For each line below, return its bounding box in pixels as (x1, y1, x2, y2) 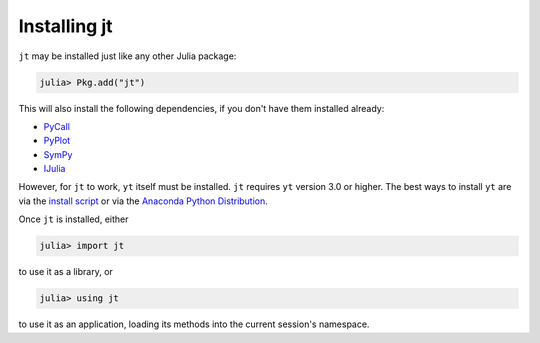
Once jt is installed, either (18, 213, 129, 225)
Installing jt (18, 15, 113, 37)
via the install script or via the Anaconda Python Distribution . (18, 195, 269, 207)
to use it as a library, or (18, 266, 114, 278)
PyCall (43, 120, 70, 132)
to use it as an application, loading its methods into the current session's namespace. (18, 318, 370, 330)
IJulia (43, 163, 66, 175)
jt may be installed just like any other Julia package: (18, 50, 237, 62)
